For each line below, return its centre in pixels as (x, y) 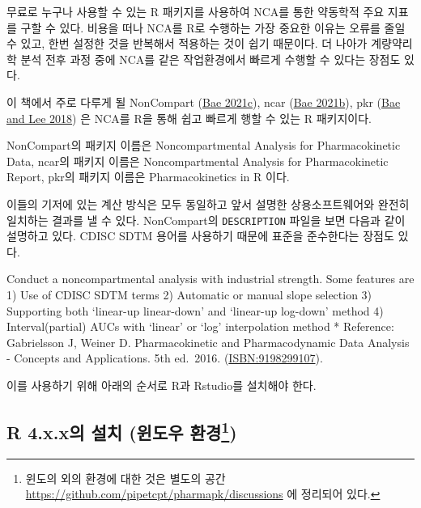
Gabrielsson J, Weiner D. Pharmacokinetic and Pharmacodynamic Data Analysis (208, 342)
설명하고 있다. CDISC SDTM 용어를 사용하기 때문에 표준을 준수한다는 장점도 (200, 236)
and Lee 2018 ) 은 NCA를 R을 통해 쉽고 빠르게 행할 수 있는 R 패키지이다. (189, 118)
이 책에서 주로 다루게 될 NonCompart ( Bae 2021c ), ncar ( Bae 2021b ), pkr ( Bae (204, 102)
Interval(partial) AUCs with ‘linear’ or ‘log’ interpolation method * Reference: (200, 326)
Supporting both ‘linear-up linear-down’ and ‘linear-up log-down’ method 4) (195, 310)
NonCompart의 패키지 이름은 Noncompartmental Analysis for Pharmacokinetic (204, 145)
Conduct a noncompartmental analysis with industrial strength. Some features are (210, 279)
